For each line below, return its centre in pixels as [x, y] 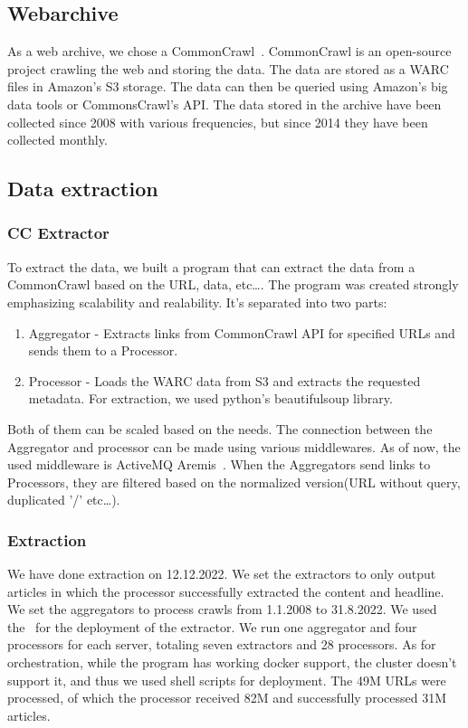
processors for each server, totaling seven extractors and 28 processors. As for [222, 644]
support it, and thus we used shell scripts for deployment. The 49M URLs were [227, 680]
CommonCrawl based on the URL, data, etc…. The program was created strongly [233, 284]
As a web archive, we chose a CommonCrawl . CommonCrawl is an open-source [229, 51]
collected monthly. [57, 140]
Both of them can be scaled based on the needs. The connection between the [220, 428]
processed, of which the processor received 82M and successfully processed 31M [227, 698]
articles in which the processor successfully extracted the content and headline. [226, 591]
